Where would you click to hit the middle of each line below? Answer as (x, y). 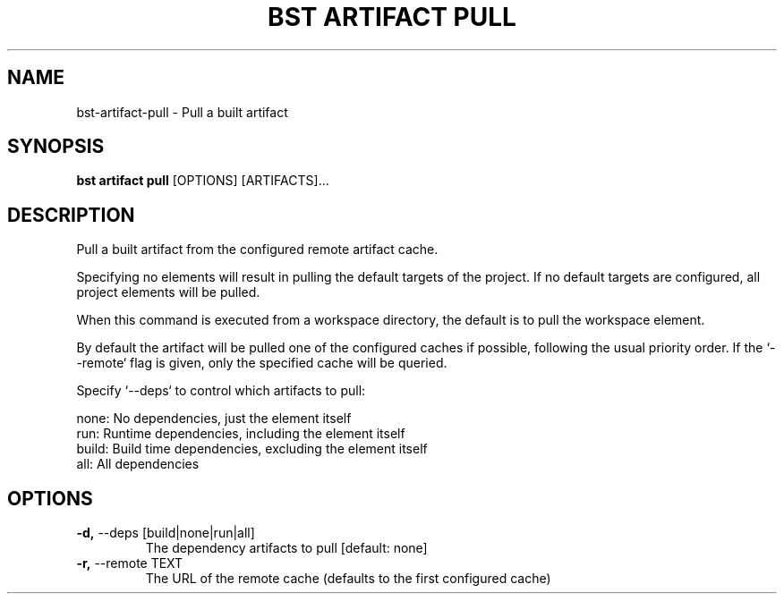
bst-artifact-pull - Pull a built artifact (182, 112)
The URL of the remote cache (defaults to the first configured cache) (348, 579)
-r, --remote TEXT (130, 563)
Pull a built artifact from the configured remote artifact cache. (257, 250)
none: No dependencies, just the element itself (214, 419)
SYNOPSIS (56, 147)
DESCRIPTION (71, 215)
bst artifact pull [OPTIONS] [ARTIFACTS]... (203, 181)
